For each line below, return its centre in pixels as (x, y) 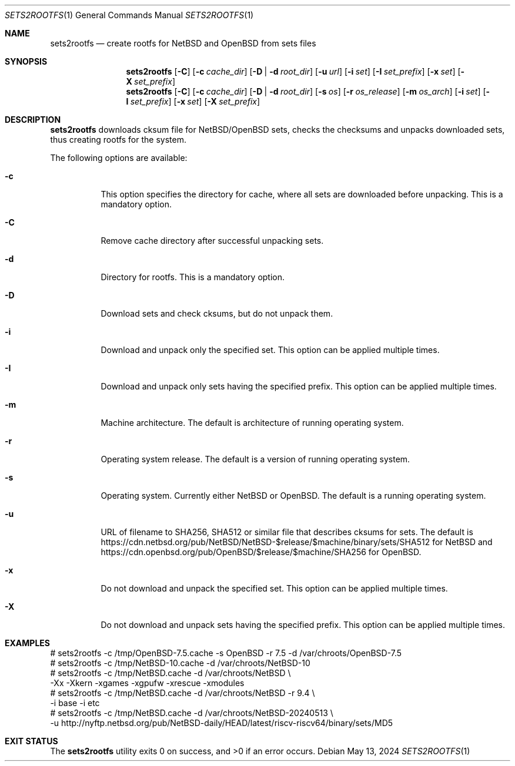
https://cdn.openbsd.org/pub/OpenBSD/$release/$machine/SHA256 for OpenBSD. (261, 552)
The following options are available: (119, 158)
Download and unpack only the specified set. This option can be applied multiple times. (270, 350)
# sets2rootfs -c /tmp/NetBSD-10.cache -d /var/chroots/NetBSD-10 (180, 663)
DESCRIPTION (33, 120)
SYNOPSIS (26, 61)
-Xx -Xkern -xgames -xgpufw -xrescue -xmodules (147, 683)
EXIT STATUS (31, 741)
